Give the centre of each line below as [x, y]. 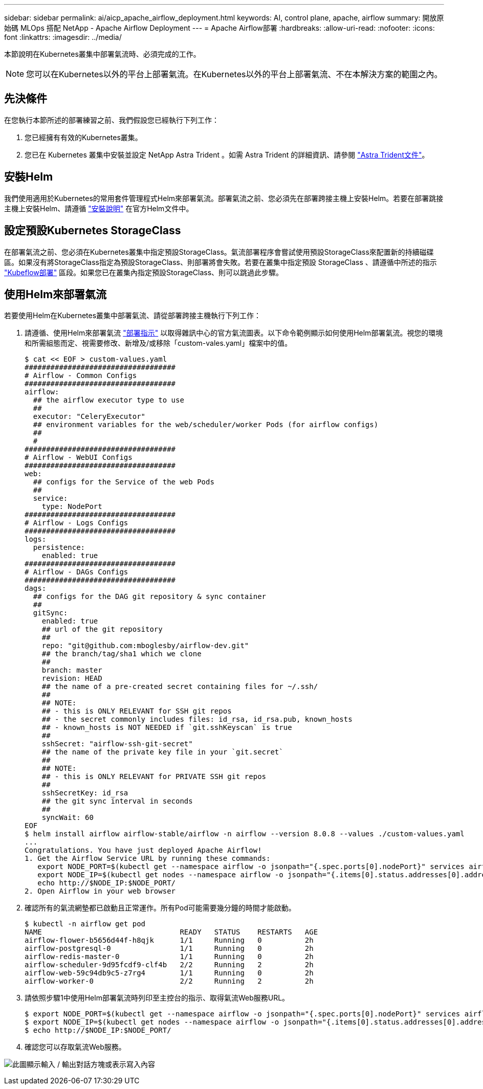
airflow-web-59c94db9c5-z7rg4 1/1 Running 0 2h [169, 973]
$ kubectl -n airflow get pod [85, 924]
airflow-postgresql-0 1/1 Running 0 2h [169, 949]
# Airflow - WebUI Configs [79, 458]
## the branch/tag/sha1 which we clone [122, 654]
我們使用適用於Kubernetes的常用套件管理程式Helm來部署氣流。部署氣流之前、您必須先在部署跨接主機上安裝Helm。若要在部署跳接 [224, 198]
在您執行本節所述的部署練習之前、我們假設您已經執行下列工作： [112, 120]
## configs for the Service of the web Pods [124, 482]
